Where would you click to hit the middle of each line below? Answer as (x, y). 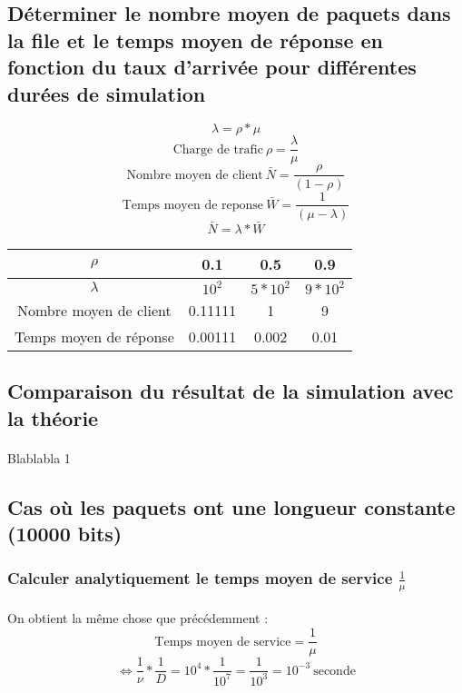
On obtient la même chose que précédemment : (138, 618)
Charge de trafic (218, 149)
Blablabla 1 (39, 457)
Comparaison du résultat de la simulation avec (231, 391)
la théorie (53, 417)
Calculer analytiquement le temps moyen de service (200, 578)
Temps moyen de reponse (193, 205)
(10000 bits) (65, 533)
